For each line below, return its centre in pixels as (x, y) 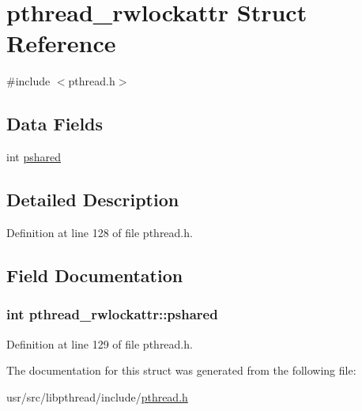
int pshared (34, 157)
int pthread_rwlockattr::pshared (112, 314)
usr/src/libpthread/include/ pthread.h (97, 396)
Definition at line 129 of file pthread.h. (100, 343)
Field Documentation (95, 275)
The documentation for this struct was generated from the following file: (181, 370)
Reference (61, 43)
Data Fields (55, 124)
